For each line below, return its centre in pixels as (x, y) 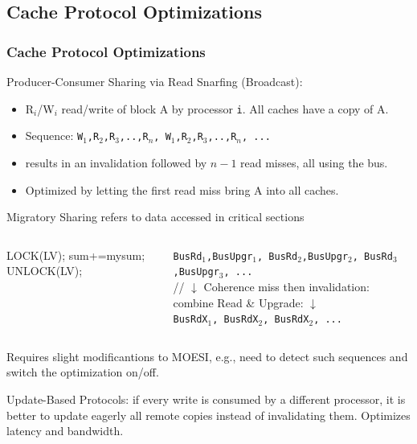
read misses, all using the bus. (314, 162)
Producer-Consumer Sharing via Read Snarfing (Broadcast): (155, 81)
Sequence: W (54, 136)
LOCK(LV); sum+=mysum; (76, 255)
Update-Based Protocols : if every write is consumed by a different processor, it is (206, 399)
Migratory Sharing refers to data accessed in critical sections (155, 217)
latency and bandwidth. (65, 431)
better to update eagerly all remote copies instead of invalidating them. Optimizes (208, 415)
